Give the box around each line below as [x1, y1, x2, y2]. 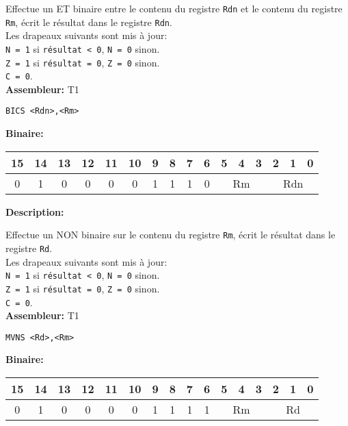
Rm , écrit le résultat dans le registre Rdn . [5, 14, 172, 29]
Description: [5, 204, 64, 218]
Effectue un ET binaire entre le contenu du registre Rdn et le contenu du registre [5, 1, 343, 15]
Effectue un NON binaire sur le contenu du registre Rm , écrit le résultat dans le [5, 227, 336, 242]
